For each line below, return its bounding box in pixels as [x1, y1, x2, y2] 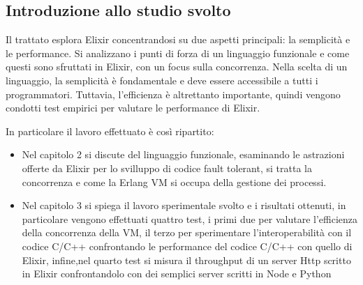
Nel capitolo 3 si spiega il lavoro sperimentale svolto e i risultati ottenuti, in [22, 198, 346, 213]
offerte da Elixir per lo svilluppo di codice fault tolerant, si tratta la [22, 160, 312, 175]
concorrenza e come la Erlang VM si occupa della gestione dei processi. [22, 174, 327, 189]
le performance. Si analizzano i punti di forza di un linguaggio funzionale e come [6, 45, 350, 60]
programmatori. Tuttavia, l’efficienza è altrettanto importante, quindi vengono [6, 86, 341, 101]
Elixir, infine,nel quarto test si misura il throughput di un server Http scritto [22, 252, 351, 267]
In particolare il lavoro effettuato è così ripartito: [6, 123, 214, 138]
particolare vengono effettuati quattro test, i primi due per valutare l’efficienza [22, 211, 357, 226]
